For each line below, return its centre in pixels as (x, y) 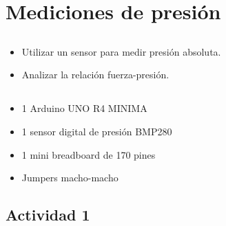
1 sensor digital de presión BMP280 (97, 131)
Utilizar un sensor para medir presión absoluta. (121, 51)
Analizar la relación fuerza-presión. (95, 75)
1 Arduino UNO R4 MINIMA (84, 108)
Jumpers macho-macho (70, 178)
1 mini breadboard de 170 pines (89, 154)
